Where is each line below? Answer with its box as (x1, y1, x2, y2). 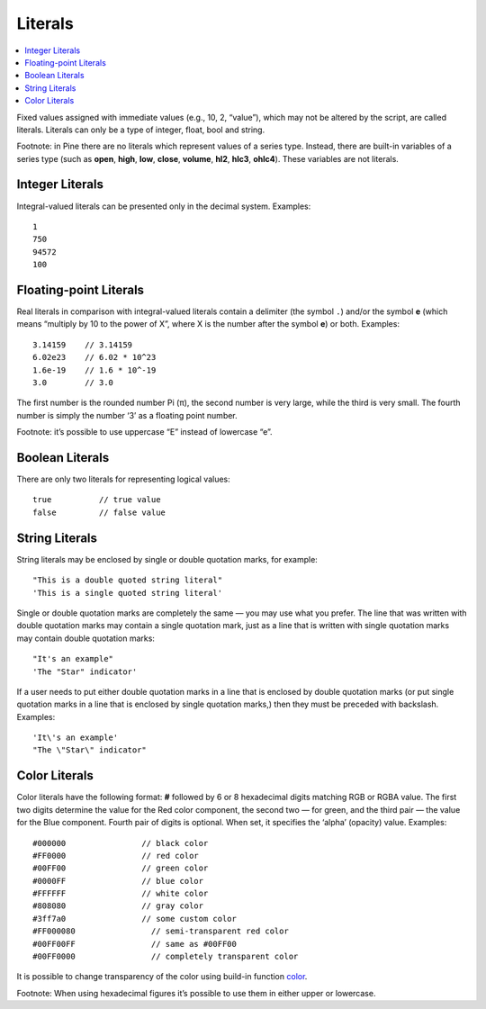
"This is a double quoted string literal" (32, 575, 223, 585)
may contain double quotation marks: (16, 633, 155, 644)
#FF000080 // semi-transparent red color (32, 926, 290, 936)
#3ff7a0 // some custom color (32, 914, 238, 923)
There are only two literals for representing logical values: (16, 473, 231, 485)
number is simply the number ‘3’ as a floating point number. (16, 410, 238, 420)
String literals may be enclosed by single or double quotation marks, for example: (16, 554, 319, 564)
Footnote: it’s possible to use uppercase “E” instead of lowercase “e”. (16, 427, 274, 437)
